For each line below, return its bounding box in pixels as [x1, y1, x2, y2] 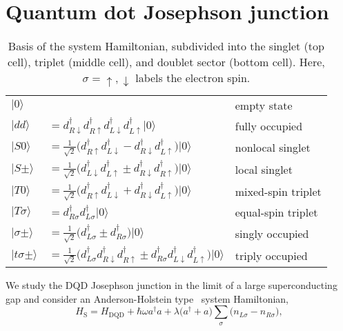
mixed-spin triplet [235, 183, 322, 199]
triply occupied [235, 247, 308, 263]
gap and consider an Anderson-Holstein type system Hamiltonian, [6, 291, 288, 305]
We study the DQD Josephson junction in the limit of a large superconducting [6, 277, 337, 292]
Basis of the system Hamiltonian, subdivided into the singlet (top [8, 38, 324, 54]
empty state [235, 97, 293, 114]
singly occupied [235, 225, 309, 241]
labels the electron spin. [135, 70, 251, 86]
